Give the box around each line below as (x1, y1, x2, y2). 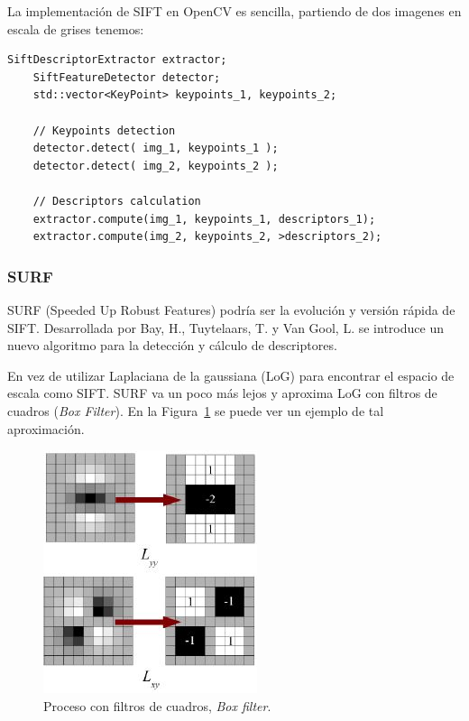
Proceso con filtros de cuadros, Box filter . (43, 696, 271, 715)
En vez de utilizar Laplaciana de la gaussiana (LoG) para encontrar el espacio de (7, 365, 455, 384)
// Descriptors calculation (32, 194, 201, 208)
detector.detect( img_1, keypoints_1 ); (32, 142, 279, 155)
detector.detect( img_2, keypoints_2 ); (32, 159, 279, 172)
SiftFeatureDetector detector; (32, 70, 221, 84)
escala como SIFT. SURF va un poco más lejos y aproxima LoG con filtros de (7, 384, 437, 402)
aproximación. (7, 419, 85, 438)
